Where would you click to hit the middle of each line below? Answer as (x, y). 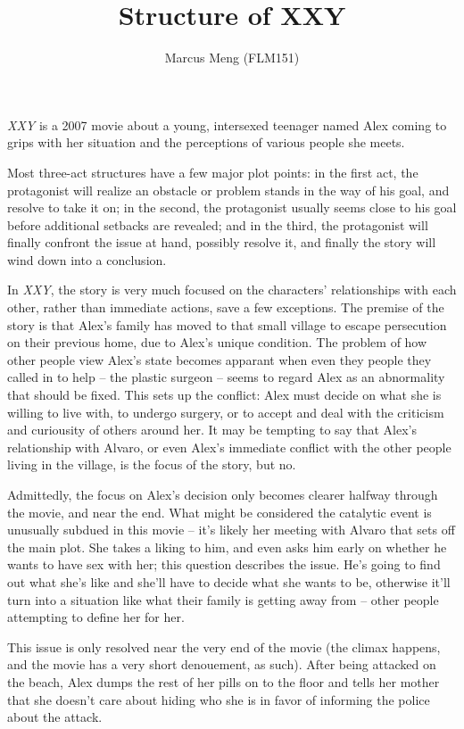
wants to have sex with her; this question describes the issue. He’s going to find (224, 564)
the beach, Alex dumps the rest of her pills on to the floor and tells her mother (224, 681)
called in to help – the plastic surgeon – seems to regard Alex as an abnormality (226, 377)
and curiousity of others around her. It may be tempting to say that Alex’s (212, 430)
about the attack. (55, 717)
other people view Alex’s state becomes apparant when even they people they (220, 359)
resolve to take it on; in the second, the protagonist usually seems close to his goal (232, 207)
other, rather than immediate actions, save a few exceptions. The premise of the (226, 307)
